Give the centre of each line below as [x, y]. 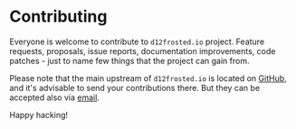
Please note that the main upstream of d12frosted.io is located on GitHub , [148, 78]
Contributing [58, 17]
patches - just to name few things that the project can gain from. [129, 60]
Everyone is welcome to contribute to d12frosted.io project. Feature [137, 41]
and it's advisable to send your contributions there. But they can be [135, 88]
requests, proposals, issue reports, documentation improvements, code [143, 51]
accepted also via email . [54, 97]
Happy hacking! [39, 115]
